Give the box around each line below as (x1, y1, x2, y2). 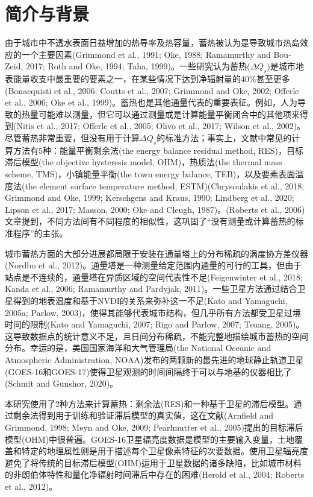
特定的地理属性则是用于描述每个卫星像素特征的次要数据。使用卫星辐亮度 (21, 445, 308, 457)
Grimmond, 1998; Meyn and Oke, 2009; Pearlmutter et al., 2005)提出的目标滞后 (5, 420, 303, 433)
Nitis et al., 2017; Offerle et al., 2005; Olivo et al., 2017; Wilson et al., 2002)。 (16, 119, 306, 132)
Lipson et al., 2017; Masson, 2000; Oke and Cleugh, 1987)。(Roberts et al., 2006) (5, 203, 305, 215)
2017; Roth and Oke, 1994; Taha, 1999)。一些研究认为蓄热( (25, 60, 250, 72)
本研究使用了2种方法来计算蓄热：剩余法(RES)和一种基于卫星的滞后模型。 (5, 397, 294, 410)
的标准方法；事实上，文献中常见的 (156, 131, 292, 144)
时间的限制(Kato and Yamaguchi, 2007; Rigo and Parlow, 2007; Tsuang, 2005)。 (5, 318, 305, 331)
